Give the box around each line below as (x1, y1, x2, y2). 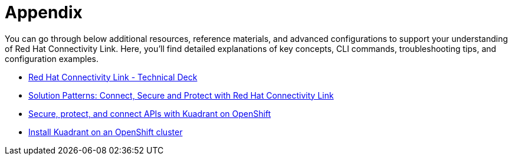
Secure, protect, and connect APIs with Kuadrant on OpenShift (28, 108, 271, 119)
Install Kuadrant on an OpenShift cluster (28, 126, 183, 137)
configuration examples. (5, 53, 99, 64)
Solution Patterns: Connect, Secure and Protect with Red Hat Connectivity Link (28, 90, 334, 100)
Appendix (5, 2, 83, 22)
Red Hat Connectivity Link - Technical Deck (28, 71, 198, 82)
